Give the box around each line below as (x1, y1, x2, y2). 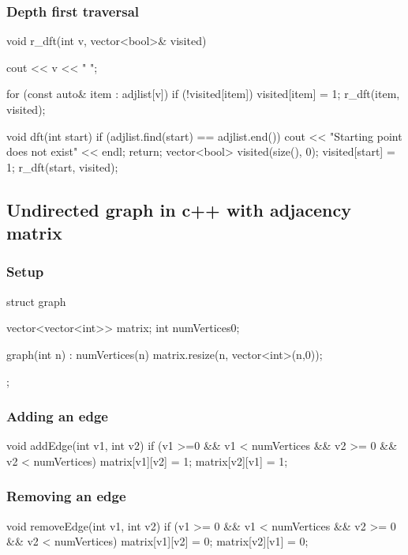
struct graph (6, 293, 66, 309)
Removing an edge (6, 486, 126, 506)
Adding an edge (6, 406, 108, 426)
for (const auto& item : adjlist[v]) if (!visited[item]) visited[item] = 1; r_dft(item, (6, 85, 400, 102)
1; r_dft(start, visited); (6, 158, 118, 175)
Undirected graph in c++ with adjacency (6, 197, 351, 221)
